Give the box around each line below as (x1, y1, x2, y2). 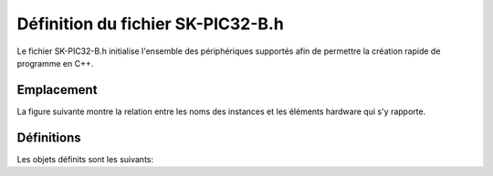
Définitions (16, 129, 81, 145)
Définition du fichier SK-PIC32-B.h (16, 14, 285, 34)
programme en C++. (16, 57, 94, 68)
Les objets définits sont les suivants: (16, 153, 154, 164)
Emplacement (16, 82, 98, 98)
